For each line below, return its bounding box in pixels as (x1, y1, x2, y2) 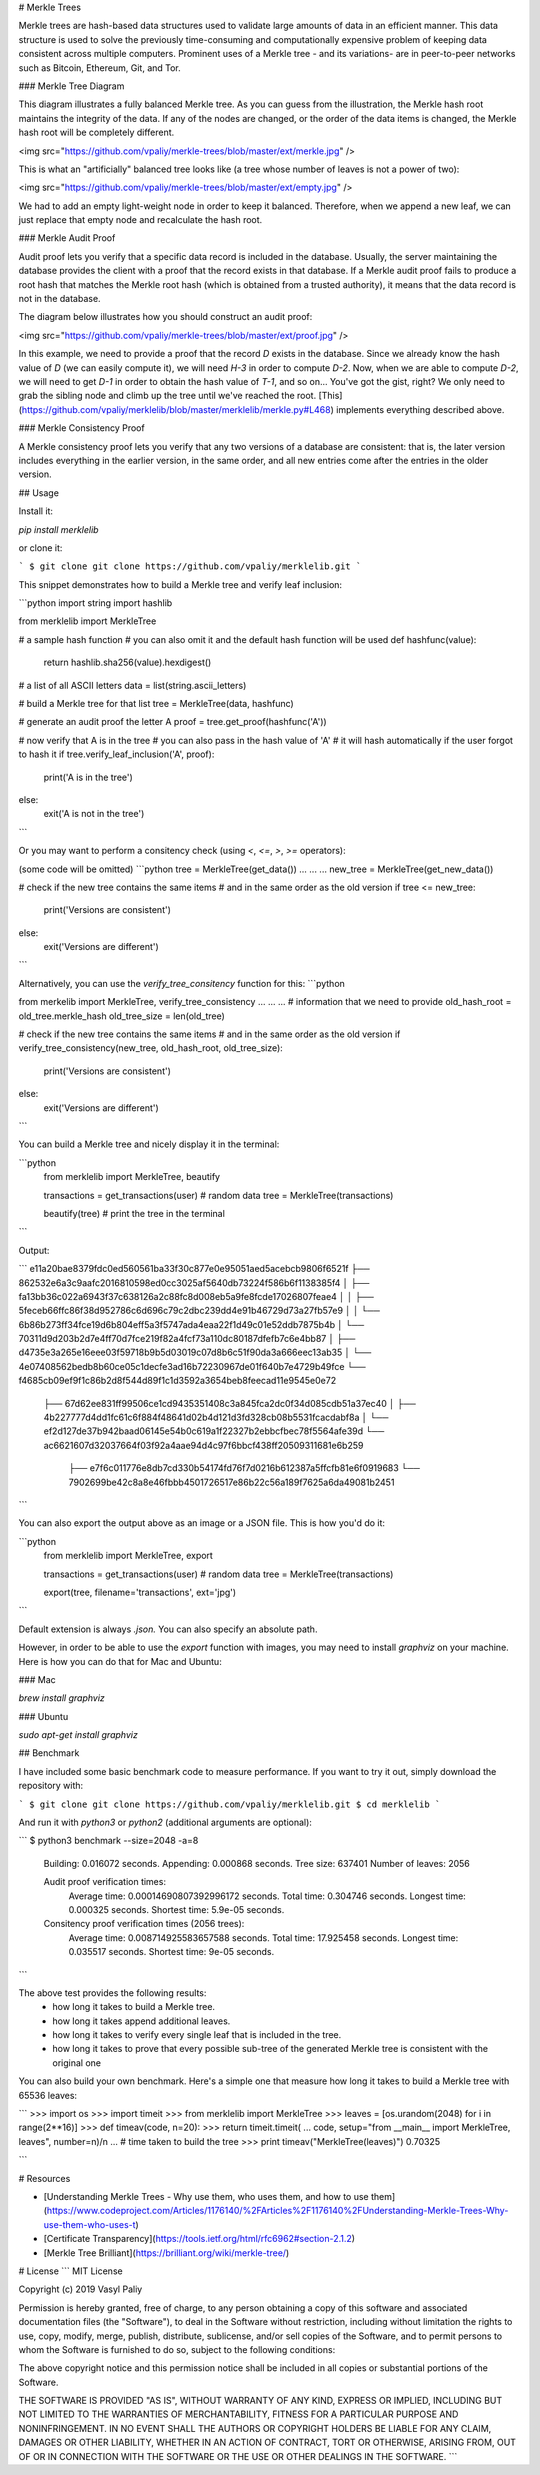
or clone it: (18, 541, 63, 554)
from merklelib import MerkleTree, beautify (43, 1171, 220, 1183)
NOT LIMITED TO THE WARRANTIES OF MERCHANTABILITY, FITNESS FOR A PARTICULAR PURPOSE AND (18, 2408, 459, 2420)
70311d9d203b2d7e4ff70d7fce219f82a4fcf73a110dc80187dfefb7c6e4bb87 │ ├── (18, 1333, 356, 1345)
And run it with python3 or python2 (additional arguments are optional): (18, 1816, 312, 1829)
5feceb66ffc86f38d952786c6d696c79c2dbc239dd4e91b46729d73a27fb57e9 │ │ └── (18, 1305, 380, 1317)
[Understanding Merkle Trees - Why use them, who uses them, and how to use (43, 2191, 369, 2202)
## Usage (18, 486, 60, 499)
